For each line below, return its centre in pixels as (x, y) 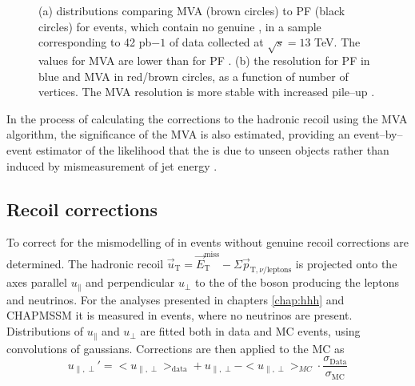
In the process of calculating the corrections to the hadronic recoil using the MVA (207, 118)
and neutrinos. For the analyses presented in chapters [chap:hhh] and (176, 299)
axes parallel (37, 282)
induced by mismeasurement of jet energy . (112, 165)
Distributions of (45, 331)
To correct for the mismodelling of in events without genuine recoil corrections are (207, 242)
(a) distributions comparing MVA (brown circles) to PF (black (192, 10)
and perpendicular (130, 282)
